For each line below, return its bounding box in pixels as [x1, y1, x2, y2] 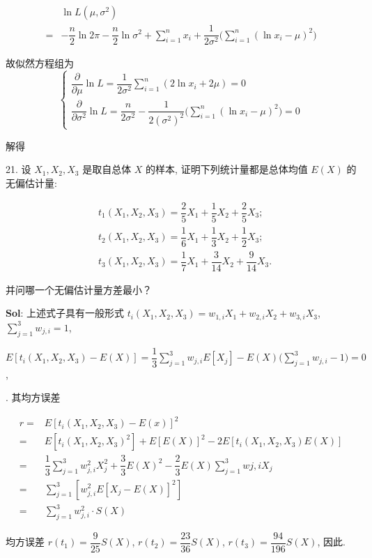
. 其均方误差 [6, 390, 61, 405]
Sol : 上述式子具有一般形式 [6, 306, 125, 320]
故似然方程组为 [6, 56, 74, 70]
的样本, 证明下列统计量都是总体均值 [146, 162, 308, 176]
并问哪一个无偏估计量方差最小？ [6, 282, 152, 296]
